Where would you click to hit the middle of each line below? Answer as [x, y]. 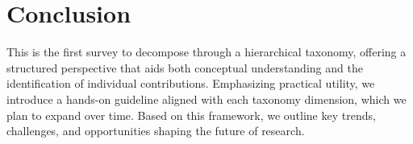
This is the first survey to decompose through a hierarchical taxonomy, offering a [206, 52]
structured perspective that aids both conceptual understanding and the [185, 67]
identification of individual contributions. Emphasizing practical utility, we [191, 83]
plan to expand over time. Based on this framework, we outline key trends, [191, 115]
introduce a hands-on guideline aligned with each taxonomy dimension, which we [206, 99]
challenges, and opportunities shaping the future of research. [156, 131]
